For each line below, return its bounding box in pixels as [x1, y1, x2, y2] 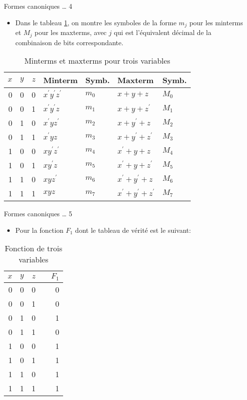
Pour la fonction [15, 225, 64, 235]
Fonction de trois [4, 243, 63, 254]
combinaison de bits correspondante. [15, 37, 124, 47]
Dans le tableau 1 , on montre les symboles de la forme [15, 17, 177, 27]
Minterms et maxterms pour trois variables [24, 55, 170, 67]
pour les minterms [189, 17, 243, 27]
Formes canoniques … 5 [4, 209, 72, 219]
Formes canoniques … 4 [4, 1, 72, 11]
